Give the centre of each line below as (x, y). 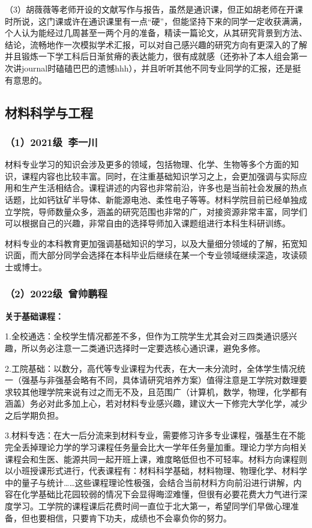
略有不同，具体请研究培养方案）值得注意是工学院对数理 (189, 380)
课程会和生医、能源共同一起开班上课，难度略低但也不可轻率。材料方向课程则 (156, 459)
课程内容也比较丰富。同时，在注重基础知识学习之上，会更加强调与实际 (160, 176)
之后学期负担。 (34, 415)
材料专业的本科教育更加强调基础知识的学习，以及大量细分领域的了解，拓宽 (152, 243)
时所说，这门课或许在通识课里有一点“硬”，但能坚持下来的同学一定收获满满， (156, 21)
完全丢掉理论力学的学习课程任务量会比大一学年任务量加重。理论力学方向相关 (156, 447)
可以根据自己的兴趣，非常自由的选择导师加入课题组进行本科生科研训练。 (148, 223)
